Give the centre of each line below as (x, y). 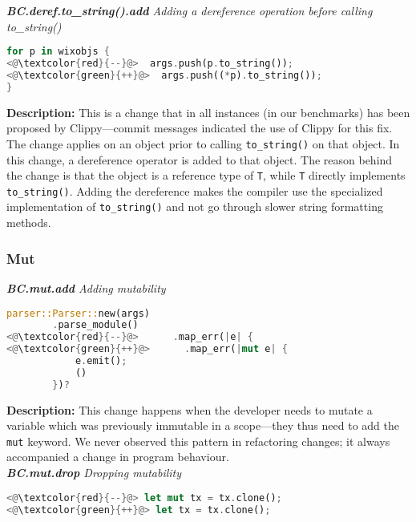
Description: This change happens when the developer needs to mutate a (190, 409)
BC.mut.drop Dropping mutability (94, 473)
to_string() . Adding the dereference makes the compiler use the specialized (195, 190)
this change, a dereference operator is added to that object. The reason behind (200, 159)
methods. (29, 223)
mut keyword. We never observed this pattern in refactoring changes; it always (198, 441)
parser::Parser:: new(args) (78, 313)
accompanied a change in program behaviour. (118, 457)
